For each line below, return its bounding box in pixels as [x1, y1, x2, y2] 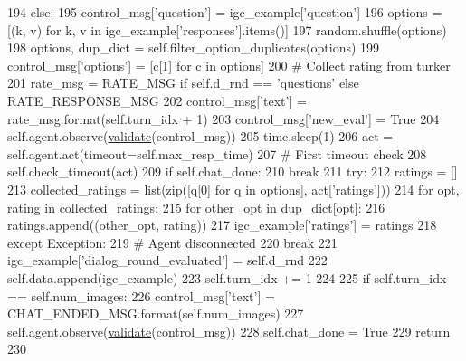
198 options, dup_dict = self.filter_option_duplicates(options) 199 [7, 38, 380, 57]
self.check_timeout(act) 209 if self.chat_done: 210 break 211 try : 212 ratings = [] [7, 162, 458, 181]
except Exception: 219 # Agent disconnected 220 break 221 [7, 233, 338, 252]
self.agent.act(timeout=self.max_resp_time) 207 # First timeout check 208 [7, 144, 427, 163]
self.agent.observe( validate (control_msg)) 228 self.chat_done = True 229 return [7, 321, 451, 340]
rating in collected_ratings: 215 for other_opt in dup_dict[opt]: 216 [7, 197, 385, 216]
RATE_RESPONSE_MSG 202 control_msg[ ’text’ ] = [7, 90, 307, 109]
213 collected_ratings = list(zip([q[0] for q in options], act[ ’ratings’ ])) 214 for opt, [7, 179, 460, 198]
